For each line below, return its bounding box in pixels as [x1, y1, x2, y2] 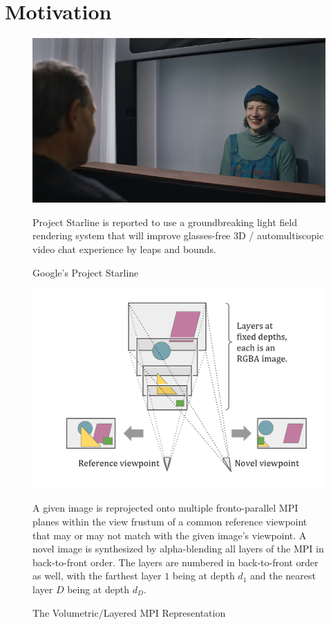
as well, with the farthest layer [32, 568, 162, 583]
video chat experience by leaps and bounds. [32, 242, 216, 256]
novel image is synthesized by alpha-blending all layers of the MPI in [32, 541, 324, 556]
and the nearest [249, 568, 316, 583]
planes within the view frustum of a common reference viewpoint [32, 514, 308, 528]
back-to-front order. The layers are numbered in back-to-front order [32, 554, 319, 569]
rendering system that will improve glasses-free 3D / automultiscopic [32, 228, 324, 243]
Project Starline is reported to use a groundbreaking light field [32, 214, 297, 229]
